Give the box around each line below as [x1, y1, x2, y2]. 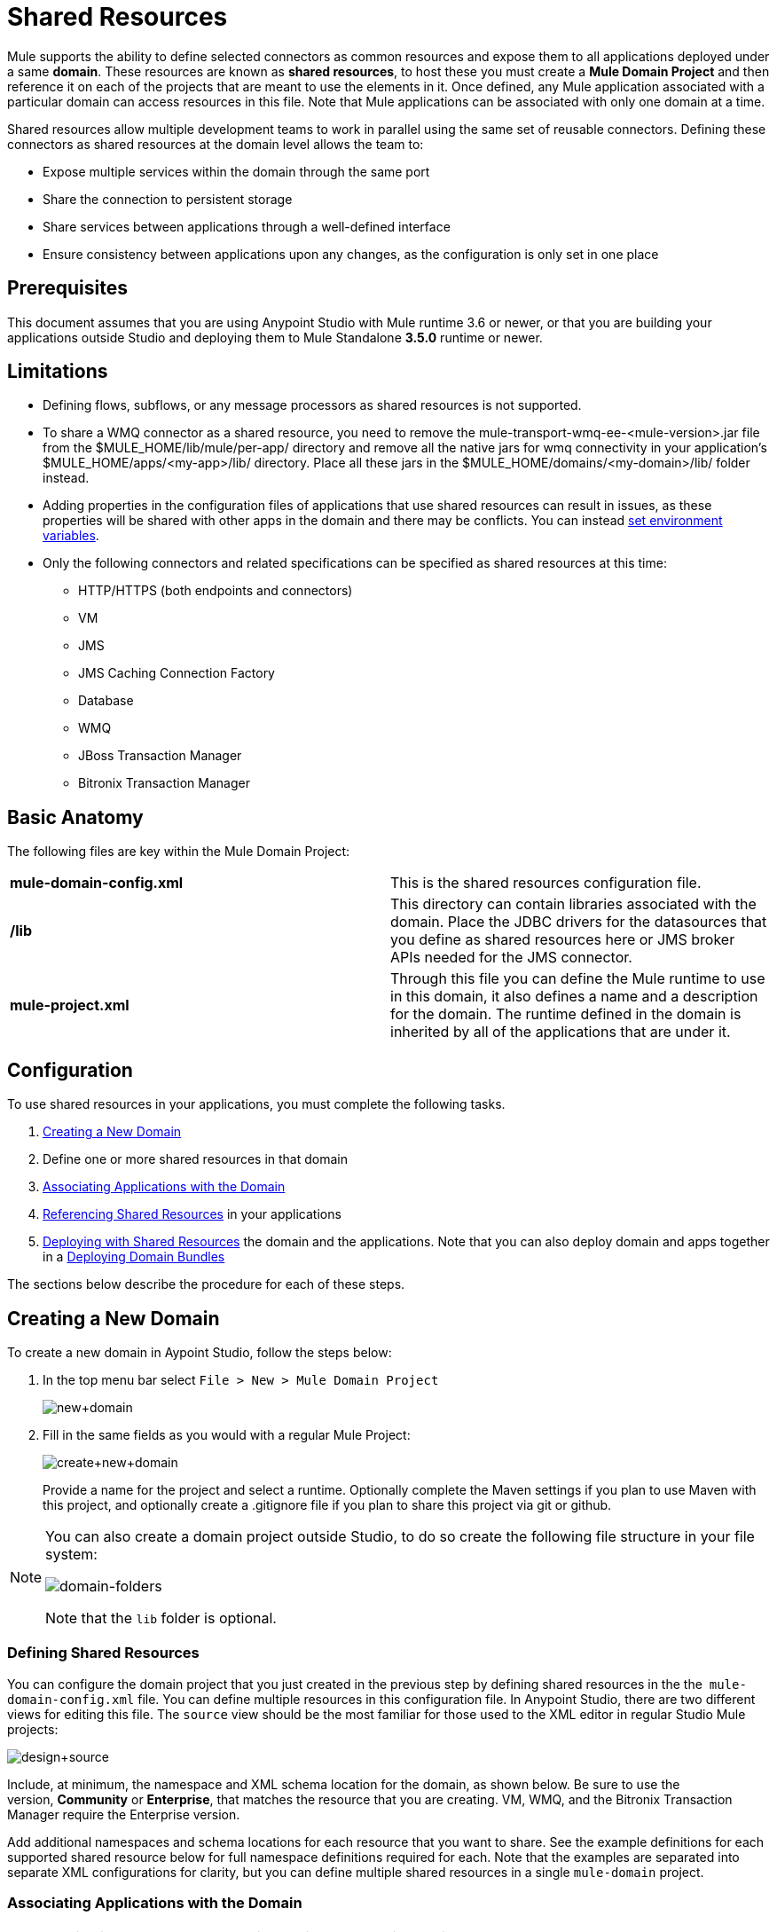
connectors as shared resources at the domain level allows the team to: [7, 136, 424, 152]
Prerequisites [7, 277, 128, 300]
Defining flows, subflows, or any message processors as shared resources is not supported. [43, 397, 582, 413]
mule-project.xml [10, 996, 129, 1015]
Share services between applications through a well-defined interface [43, 218, 451, 234]
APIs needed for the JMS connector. [390, 948, 632, 967]
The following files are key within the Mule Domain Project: [7, 844, 350, 860]
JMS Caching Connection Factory [78, 665, 275, 681]
